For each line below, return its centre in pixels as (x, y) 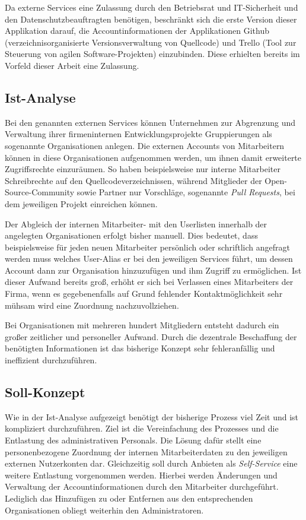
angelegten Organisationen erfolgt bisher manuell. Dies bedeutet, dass (131, 235)
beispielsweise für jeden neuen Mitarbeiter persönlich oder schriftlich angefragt (147, 247)
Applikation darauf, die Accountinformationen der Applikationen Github (137, 31)
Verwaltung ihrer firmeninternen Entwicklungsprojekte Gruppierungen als (138, 134)
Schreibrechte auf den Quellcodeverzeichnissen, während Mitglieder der (133, 180)
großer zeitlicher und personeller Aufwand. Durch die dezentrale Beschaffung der (151, 336)
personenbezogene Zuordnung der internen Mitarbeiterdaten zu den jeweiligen (146, 451)
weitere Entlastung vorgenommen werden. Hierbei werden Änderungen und (141, 475)
